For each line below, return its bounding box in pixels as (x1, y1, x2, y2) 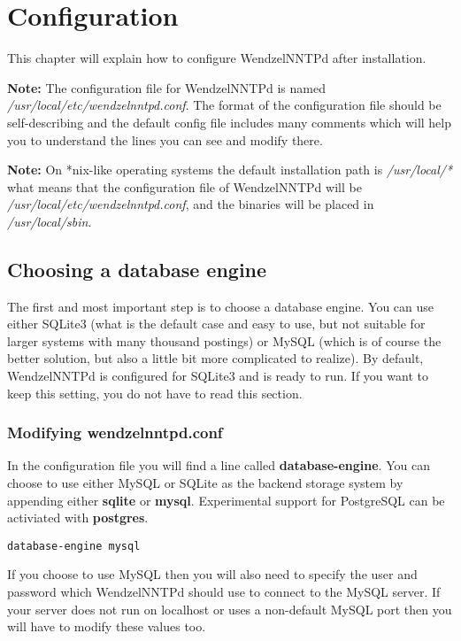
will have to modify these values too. (7, 617, 206, 636)
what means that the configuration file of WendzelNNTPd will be (7, 177, 362, 196)
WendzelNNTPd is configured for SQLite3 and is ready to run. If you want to (7, 367, 428, 385)
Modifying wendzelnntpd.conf (7, 421, 223, 444)
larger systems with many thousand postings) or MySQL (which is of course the (7, 331, 442, 350)
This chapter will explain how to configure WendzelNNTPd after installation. (7, 49, 426, 67)
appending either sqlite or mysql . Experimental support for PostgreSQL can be (7, 490, 445, 509)
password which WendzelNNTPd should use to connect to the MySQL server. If (7, 583, 441, 601)
